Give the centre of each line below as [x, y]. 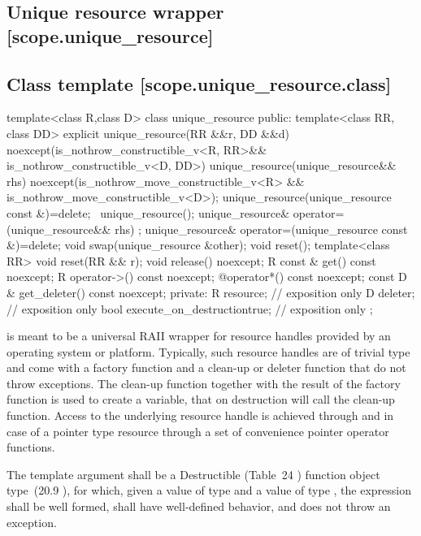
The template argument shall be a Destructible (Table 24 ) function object [193, 474]
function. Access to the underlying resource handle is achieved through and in [200, 415]
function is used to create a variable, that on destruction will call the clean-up [201, 399]
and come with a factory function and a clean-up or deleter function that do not [206, 367]
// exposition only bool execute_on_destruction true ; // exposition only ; [190, 308]
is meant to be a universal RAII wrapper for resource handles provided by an [199, 336]
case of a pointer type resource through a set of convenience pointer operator [198, 431]
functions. [31, 447]
